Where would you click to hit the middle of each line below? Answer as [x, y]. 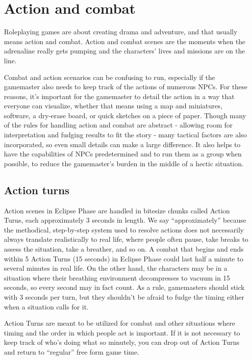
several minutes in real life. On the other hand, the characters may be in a [116, 268]
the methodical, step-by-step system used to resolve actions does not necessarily [124, 229]
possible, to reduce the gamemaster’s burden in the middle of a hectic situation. [124, 163]
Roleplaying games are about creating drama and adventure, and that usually [121, 32]
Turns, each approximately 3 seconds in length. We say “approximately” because [125, 220]
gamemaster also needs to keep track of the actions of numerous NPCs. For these [126, 87]
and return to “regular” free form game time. [72, 351]
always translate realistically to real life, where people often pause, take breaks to [126, 239]
